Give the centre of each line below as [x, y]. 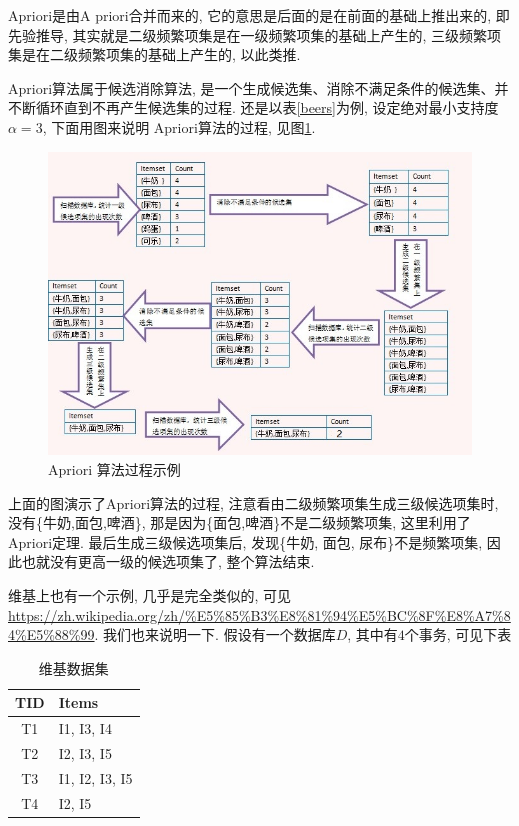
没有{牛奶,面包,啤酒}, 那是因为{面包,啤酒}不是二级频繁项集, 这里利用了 [239, 522]
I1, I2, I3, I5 [95, 777]
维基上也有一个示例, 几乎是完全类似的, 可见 [150, 594]
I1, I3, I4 [85, 728]
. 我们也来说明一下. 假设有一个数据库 [215, 634]
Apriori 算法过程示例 [114, 469]
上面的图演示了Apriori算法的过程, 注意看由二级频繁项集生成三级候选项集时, [253, 502]
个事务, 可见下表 [458, 634]
